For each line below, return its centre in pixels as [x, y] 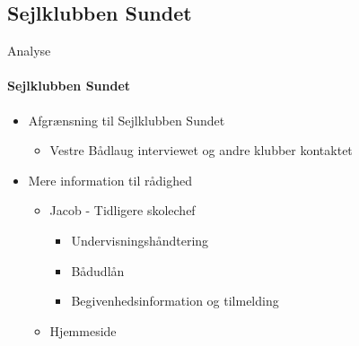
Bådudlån [98, 270]
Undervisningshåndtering [140, 240]
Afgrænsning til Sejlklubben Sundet [127, 120]
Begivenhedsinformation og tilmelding [175, 301]
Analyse [29, 51]
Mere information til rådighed [110, 180]
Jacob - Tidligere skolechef [123, 210]
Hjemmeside [83, 330]
